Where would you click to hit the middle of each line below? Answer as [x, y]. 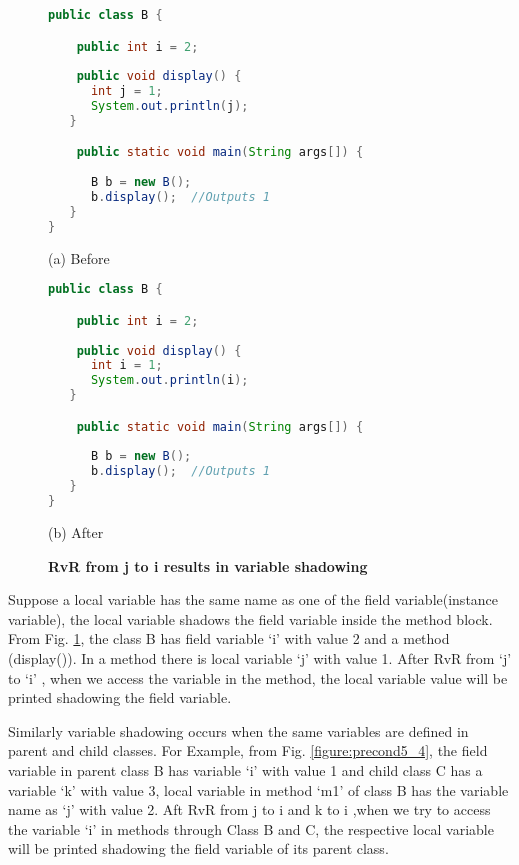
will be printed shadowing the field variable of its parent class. [198, 848]
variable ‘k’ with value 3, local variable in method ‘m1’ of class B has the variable [258, 789]
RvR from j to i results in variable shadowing [208, 565]
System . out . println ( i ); [169, 380]
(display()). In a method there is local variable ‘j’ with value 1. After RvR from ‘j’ [260, 657]
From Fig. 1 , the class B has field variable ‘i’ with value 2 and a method [229, 638]
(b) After [76, 531]
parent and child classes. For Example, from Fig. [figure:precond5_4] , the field [248, 750]
